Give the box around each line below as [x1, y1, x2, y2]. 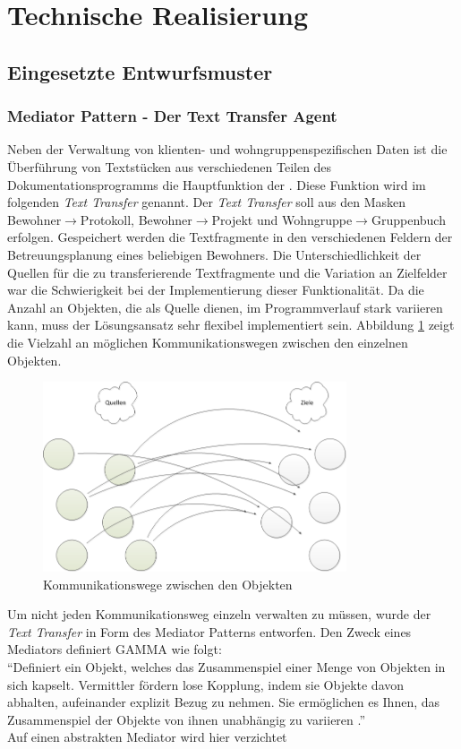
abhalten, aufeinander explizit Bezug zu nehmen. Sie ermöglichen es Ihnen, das [7, 693, 440, 711]
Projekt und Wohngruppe [211, 210, 353, 228]
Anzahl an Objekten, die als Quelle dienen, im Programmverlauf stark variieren [7, 297, 443, 316]
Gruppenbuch [371, 210, 446, 228]
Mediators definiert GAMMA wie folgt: [7, 640, 222, 659]
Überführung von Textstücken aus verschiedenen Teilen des [7, 157, 332, 176]
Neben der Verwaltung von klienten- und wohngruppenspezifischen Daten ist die [7, 140, 448, 159]
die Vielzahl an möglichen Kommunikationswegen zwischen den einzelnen [7, 332, 408, 351]
